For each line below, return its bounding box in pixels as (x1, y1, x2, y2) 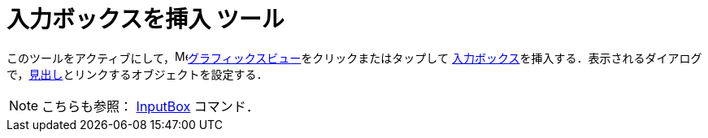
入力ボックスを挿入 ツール (7, 6, 285, 33)
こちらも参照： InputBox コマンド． (41, 97, 259, 114)
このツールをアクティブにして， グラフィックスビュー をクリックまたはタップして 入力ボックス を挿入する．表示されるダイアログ (7, 50, 702, 65)
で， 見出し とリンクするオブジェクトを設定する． (7, 67, 268, 81)
